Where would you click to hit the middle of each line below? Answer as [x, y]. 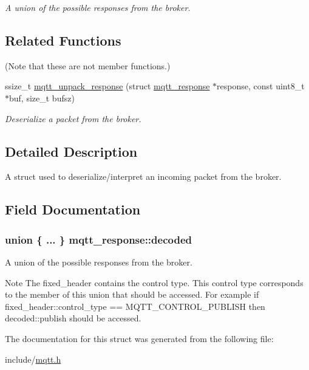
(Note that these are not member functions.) [88, 65]
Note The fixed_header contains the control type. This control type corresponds [154, 282]
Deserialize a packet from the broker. [73, 118]
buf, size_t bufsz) [42, 98]
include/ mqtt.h [33, 359]
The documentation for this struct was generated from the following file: [139, 338]
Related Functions [63, 40]
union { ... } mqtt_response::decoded [98, 239]
